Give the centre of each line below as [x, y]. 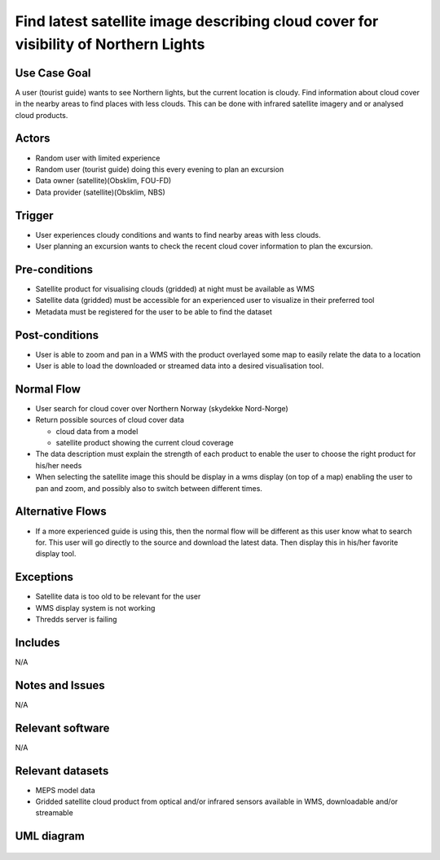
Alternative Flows [61, 512]
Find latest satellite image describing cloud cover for [197, 21]
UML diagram [50, 836]
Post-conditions [57, 335]
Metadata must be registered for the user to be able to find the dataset [154, 312]
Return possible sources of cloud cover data [110, 420]
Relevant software [62, 728]
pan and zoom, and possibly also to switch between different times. [149, 488]
